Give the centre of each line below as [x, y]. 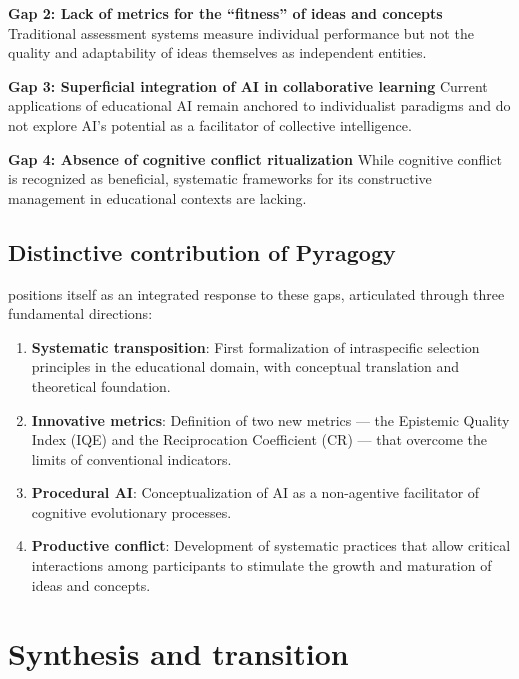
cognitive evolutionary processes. [131, 511]
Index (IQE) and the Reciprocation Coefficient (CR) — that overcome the [259, 439]
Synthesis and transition [178, 653]
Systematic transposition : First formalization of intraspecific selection [255, 346]
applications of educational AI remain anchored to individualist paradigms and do [259, 105]
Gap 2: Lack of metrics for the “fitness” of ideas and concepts [225, 13]
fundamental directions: [80, 313]
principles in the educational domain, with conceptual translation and [245, 366]
